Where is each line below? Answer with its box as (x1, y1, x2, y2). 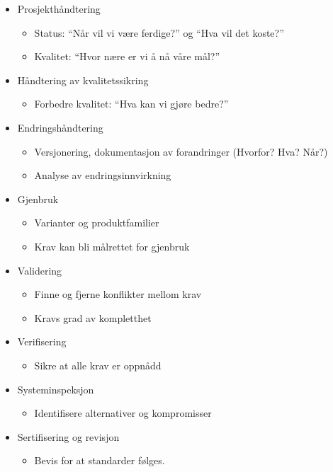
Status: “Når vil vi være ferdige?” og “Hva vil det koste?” (34, 25, 284, 40)
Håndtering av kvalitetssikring (17, 72, 149, 87)
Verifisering (17, 334, 67, 349)
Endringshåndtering (17, 120, 103, 134)
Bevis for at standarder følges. (34, 453, 165, 468)
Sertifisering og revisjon (17, 429, 120, 444)
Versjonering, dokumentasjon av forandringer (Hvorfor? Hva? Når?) (34, 144, 328, 159)
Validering (17, 263, 62, 277)
